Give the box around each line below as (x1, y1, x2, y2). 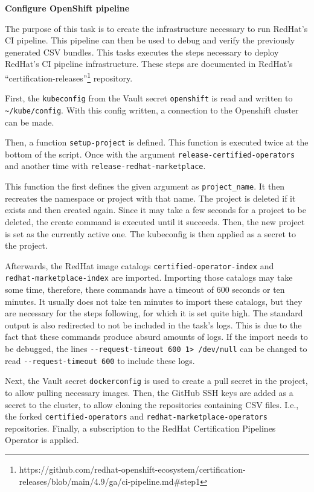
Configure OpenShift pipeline (5, 2, 130, 14)
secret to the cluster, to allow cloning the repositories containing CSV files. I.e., (5, 398, 299, 411)
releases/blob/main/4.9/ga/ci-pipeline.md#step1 (19, 474, 200, 487)
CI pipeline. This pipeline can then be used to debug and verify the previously (5, 34, 295, 46)
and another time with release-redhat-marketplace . (5, 159, 206, 172)
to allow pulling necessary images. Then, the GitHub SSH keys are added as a (5, 386, 293, 398)
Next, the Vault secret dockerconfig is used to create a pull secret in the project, (5, 374, 308, 387)
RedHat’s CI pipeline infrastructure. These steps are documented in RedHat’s (5, 57, 293, 70)
